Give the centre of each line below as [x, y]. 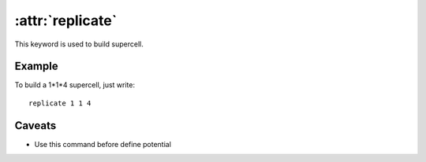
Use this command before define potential [103, 144]
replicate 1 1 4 [60, 103]
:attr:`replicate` [66, 20]
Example [36, 66]
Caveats [35, 125]
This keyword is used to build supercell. [79, 44]
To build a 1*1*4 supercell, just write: [75, 85]
